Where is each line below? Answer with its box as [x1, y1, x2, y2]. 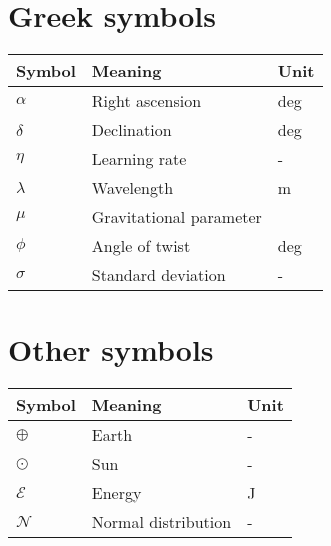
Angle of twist [91, 234, 191, 258]
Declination [91, 118, 172, 142]
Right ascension [91, 89, 202, 113]
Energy [91, 481, 142, 505]
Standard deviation [91, 263, 226, 287]
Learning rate [91, 147, 187, 171]
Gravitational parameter [91, 205, 262, 229]
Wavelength [91, 176, 174, 200]
